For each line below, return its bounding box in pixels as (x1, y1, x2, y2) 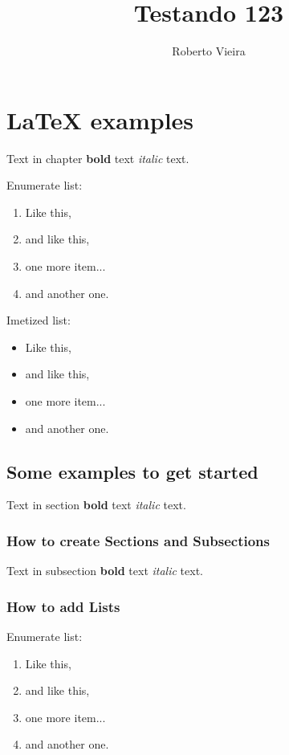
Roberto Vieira (172, 43, 246, 59)
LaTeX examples (6, 103, 194, 136)
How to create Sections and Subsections (6, 530, 270, 550)
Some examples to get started (6, 459, 258, 484)
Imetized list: (6, 312, 71, 329)
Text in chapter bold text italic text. (6, 149, 189, 166)
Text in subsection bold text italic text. (6, 562, 204, 579)
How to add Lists (6, 596, 120, 616)
